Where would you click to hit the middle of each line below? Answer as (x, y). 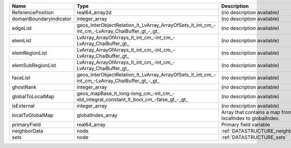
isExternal (23, 106)
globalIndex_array (97, 115)
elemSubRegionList (34, 65)
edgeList (22, 28)
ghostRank (24, 87)
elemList (22, 40)
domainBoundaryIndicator (41, 19)
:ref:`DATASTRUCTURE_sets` (254, 137)
